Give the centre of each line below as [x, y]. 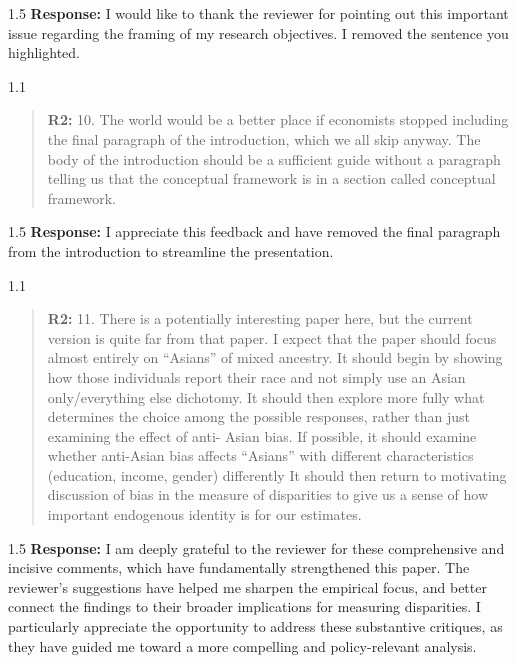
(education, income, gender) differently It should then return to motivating [277, 474]
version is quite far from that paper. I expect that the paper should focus [272, 337]
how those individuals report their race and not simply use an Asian [256, 376]
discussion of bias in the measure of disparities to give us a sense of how [268, 494]
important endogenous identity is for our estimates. [204, 514]
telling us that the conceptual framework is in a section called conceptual [271, 178]
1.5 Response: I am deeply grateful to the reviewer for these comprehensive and [256, 547]
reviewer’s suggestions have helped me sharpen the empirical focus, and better [247, 586]
